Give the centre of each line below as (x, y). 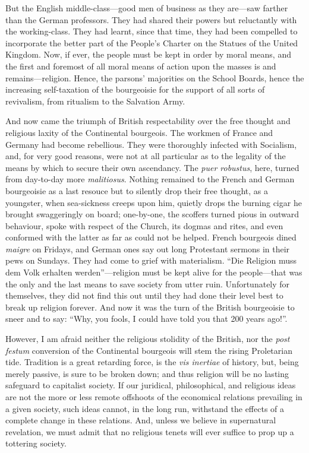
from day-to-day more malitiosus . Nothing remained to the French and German (150, 179)
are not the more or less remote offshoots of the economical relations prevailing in (154, 397)
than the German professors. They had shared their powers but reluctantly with (151, 19)
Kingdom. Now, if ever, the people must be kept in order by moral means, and (148, 54)
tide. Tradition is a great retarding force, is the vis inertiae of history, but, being (152, 362)
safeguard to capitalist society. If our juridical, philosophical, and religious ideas (151, 385)
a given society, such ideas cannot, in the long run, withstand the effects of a (145, 408)
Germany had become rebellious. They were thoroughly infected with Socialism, (151, 144)
